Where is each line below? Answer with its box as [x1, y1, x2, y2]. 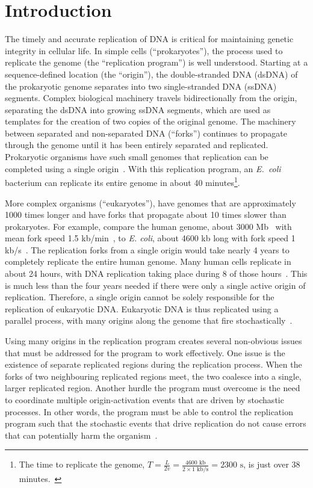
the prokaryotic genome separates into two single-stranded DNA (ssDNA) [5, 79, 277, 92]
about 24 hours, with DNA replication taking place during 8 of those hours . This [5, 267, 308, 280]
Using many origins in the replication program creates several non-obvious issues [5, 335, 302, 347]
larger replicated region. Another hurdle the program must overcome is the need [5, 381, 300, 394]
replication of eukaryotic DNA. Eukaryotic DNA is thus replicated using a [5, 302, 279, 315]
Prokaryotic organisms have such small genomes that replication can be [5, 150, 268, 163]
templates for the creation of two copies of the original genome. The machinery [5, 115, 296, 128]
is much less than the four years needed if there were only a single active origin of [5, 279, 306, 291]
